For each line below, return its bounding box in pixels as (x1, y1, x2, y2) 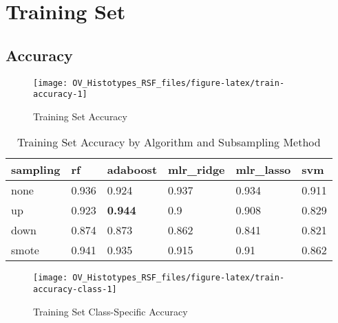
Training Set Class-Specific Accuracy (33, 304, 188, 318)
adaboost (107, 161, 158, 178)
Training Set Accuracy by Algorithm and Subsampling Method (17, 134, 321, 151)
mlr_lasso (235, 161, 291, 178)
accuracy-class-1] (33, 285, 117, 295)
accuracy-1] (33, 89, 87, 100)
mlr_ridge (168, 161, 225, 178)
